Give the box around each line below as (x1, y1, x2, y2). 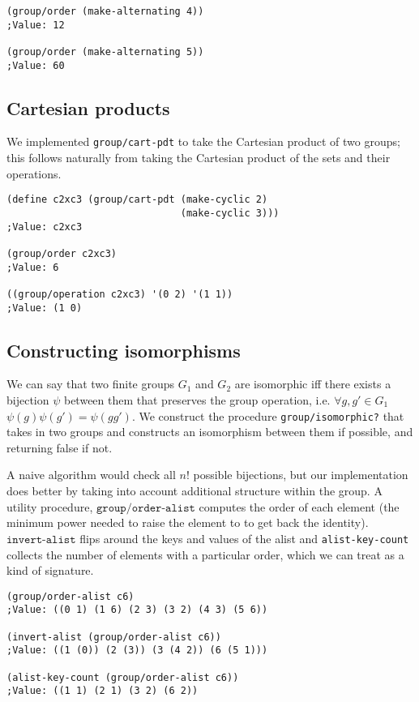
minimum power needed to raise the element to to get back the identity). (6, 514, 369, 531)
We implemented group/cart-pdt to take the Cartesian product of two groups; (6, 133, 400, 150)
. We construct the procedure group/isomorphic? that (131, 407, 404, 424)
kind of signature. (6, 562, 94, 579)
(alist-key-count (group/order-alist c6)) (6, 671, 239, 683)
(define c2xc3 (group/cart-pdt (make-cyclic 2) (6, 194, 268, 206)
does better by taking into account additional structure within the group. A (6, 482, 383, 499)
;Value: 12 (6, 19, 65, 31)
